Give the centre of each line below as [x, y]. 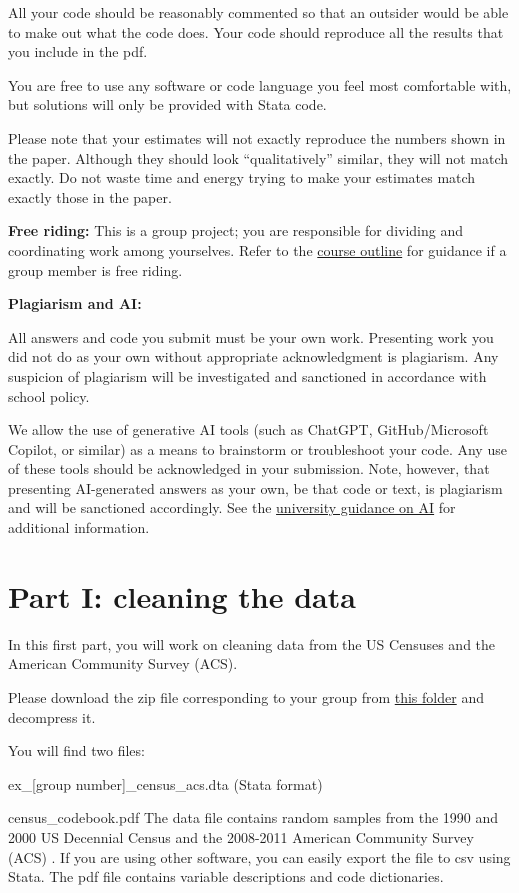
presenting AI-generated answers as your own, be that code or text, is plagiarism [255, 487]
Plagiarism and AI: [75, 303]
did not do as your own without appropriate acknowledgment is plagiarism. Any [253, 356]
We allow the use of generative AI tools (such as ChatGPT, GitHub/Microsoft [248, 429]
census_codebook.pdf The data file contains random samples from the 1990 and [253, 817]
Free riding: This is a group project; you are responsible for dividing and [236, 230]
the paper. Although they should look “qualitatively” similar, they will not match [258, 157]
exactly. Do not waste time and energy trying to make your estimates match [242, 177]
